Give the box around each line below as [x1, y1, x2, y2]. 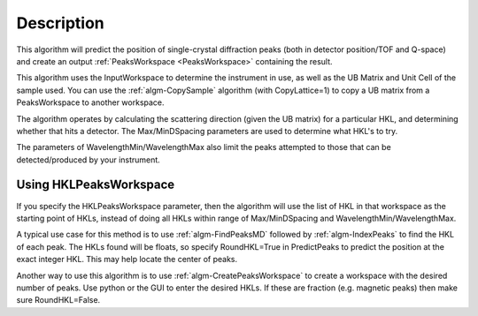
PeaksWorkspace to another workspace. [16, 97, 165, 108]
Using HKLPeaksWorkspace [16, 177, 175, 192]
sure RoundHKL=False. [16, 295, 101, 305]
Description [16, 13, 105, 33]
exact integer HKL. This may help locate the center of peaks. [16, 254, 238, 265]
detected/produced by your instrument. [16, 154, 161, 165]
